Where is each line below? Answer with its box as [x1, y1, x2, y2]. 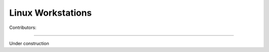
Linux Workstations [9, 7, 92, 18]
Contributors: [9, 25, 37, 30]
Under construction [9, 40, 49, 46]
